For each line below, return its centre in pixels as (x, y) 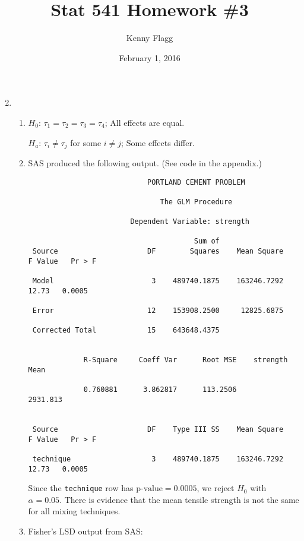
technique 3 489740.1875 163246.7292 (158, 459)
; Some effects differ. (158, 142)
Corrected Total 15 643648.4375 (126, 330)
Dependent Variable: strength (190, 222)
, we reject (216, 488)
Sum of (207, 241)
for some (86, 142)
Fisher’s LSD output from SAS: (85, 531)
